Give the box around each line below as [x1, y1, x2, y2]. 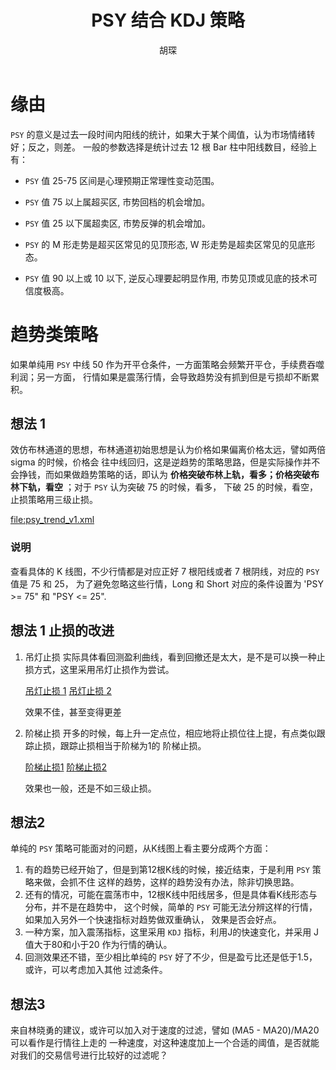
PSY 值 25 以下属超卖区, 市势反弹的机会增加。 [24, 217, 211, 229]
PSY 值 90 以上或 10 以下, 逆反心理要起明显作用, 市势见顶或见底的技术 [24, 272, 309, 284]
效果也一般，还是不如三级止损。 [24, 782, 157, 794]
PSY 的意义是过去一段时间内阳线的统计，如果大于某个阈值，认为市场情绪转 [10, 128, 316, 140]
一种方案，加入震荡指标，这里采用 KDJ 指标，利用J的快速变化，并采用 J [24, 926, 320, 938]
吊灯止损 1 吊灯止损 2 [24, 684, 112, 696]
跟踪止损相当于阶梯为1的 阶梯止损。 [59, 739, 207, 751]
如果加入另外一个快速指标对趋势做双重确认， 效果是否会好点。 [24, 914, 282, 926]
